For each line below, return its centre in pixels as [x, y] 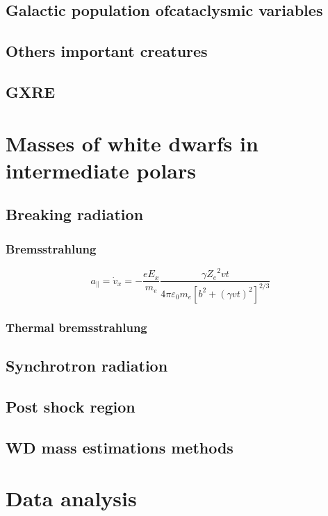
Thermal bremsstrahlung [76, 327]
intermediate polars [101, 170]
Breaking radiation [75, 214]
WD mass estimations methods [120, 447]
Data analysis [71, 498]
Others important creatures [107, 51]
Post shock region [71, 406]
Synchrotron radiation [87, 366]
